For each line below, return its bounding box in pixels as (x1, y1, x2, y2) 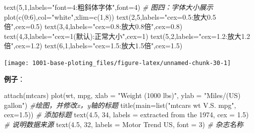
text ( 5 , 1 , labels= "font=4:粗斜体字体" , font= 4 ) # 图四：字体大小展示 (4, 2, 213, 12)
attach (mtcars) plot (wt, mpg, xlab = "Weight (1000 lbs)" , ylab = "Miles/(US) (4, 90, 241, 100)
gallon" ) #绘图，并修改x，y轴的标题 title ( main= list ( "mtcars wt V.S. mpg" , (4, 100, 236, 110)
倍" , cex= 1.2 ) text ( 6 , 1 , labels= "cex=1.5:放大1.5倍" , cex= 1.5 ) (4, 40, 183, 51)
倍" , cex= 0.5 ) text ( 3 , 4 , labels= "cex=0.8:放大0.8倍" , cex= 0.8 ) (4, 21, 183, 32)
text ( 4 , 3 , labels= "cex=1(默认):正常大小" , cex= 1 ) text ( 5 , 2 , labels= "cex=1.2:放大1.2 (4, 31, 251, 41)
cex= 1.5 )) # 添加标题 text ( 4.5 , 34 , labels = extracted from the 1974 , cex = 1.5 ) (4, 109, 249, 120)
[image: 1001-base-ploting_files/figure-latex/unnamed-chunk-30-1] (4, 59, 231, 66)
